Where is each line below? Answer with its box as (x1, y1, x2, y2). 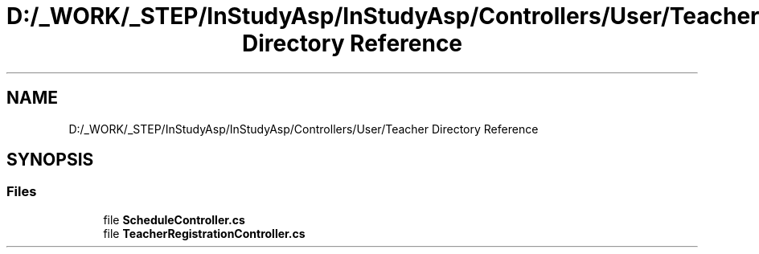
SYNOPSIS (6, 150, 94, 170)
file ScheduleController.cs (103, 212, 245, 227)
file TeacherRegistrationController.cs (103, 226, 306, 240)
